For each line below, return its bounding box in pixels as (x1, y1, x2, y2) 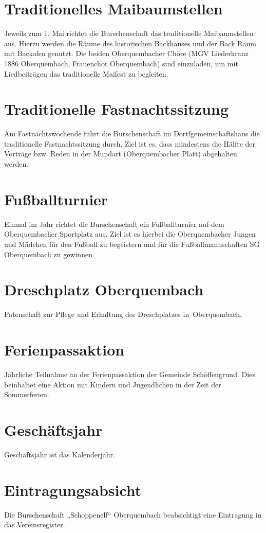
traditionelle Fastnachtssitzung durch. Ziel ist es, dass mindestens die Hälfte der (4, 138, 256, 149)
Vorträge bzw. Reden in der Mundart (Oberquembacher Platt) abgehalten (4, 148, 237, 159)
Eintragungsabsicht (4, 479, 142, 500)
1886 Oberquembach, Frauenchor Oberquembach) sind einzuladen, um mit (4, 58, 238, 68)
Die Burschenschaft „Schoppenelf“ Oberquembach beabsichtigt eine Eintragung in (4, 509, 262, 520)
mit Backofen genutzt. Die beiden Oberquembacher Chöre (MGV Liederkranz (4, 48, 249, 59)
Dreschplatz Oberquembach (4, 279, 204, 300)
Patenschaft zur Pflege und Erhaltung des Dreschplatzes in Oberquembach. (4, 309, 242, 319)
